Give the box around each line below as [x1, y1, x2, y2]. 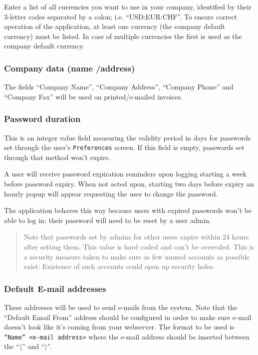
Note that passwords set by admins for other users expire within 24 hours [23, 231, 249, 242]
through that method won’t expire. [4, 151, 111, 162]
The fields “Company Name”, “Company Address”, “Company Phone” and [4, 81, 234, 92]
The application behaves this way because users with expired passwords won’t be [4, 205, 252, 215]
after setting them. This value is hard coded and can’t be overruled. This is [23, 241, 255, 251]
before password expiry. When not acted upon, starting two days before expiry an [4, 178, 254, 189]
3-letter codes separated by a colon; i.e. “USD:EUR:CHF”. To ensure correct [4, 11, 238, 21]
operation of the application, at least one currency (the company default [4, 21, 225, 31]
